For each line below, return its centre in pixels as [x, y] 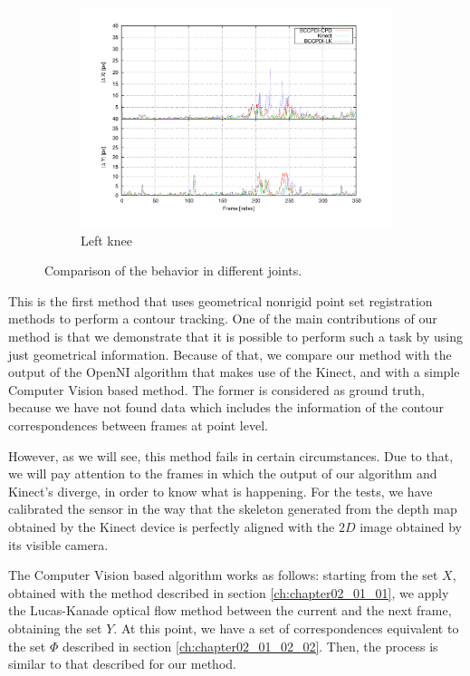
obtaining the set [55, 628]
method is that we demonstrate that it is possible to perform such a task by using [235, 337]
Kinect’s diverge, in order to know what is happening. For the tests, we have [221, 491]
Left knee [106, 240]
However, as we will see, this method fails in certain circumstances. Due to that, [231, 455]
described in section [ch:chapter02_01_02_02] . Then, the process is [250, 646]
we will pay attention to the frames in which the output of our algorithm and [223, 473]
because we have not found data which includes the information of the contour [226, 407]
